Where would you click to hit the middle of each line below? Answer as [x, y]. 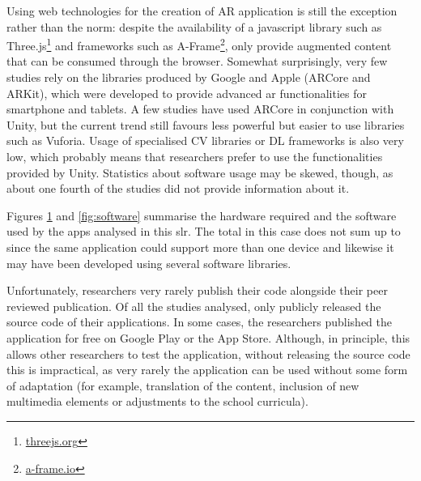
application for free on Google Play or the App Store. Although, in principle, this [208, 337]
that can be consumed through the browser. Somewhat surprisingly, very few [197, 61]
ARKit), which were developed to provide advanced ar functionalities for [187, 93]
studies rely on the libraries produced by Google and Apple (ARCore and [189, 77]
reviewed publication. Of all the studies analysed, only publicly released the [194, 306]
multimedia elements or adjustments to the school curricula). [157, 401]
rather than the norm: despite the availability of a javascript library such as [194, 26]
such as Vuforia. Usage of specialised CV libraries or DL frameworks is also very [205, 140]
